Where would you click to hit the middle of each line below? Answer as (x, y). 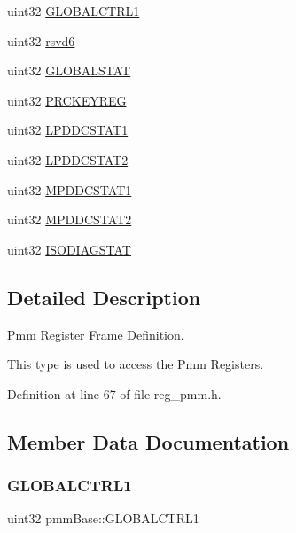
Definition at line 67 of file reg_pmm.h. (114, 393)
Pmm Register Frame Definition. (96, 334)
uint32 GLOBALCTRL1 (74, 11)
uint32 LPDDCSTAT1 (68, 130)
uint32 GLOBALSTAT (69, 71)
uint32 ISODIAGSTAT (69, 249)
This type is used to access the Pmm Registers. (136, 364)
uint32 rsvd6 (41, 40)
